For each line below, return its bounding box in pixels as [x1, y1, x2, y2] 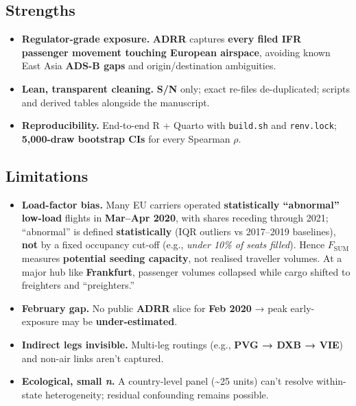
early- [290, 300, 315, 315]
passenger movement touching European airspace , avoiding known [21, 45, 331, 59]
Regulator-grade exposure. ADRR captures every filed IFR [21, 32, 302, 46]
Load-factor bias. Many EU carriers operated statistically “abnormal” [21, 197, 340, 211]
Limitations [5, 165, 88, 186]
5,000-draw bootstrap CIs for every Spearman [21, 131, 230, 145]
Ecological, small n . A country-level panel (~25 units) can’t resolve [21, 374, 313, 388]
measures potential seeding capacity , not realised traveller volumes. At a [21, 251, 342, 265]
